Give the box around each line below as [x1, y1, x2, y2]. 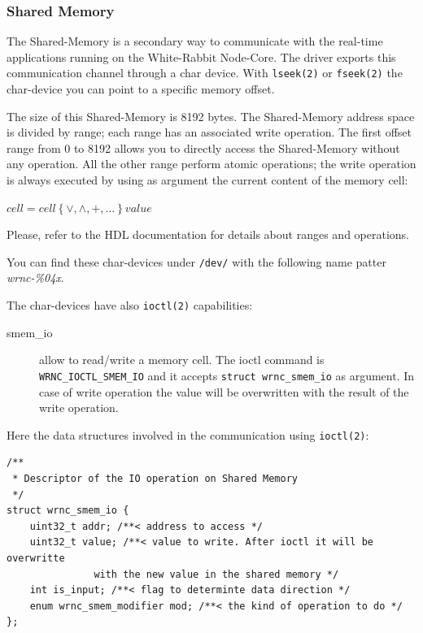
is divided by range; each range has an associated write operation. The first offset [7, 124, 412, 141]
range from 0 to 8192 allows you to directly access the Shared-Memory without [7, 139, 400, 156]
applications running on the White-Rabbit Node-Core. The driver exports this [7, 48, 396, 65]
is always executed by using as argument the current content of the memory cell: [7, 171, 408, 189]
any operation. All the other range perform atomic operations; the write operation [7, 155, 416, 172]
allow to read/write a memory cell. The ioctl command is [39, 351, 325, 368]
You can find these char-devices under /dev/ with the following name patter [7, 253, 386, 270]
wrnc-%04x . [7, 269, 64, 286]
